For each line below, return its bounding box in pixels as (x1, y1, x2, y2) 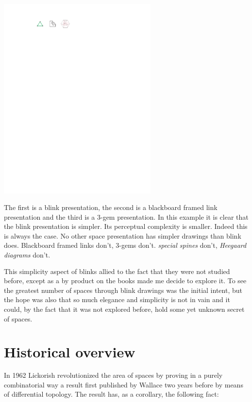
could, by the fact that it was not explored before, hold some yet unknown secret (4, 304, 245, 314)
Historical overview (4, 342, 135, 362)
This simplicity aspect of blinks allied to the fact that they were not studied (4, 266, 230, 276)
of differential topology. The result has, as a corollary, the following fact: (4, 389, 219, 399)
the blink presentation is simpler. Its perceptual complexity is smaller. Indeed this (4, 221, 248, 231)
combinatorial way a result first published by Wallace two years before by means (4, 379, 243, 389)
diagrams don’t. (4, 249, 50, 259)
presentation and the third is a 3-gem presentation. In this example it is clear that (4, 211, 249, 222)
